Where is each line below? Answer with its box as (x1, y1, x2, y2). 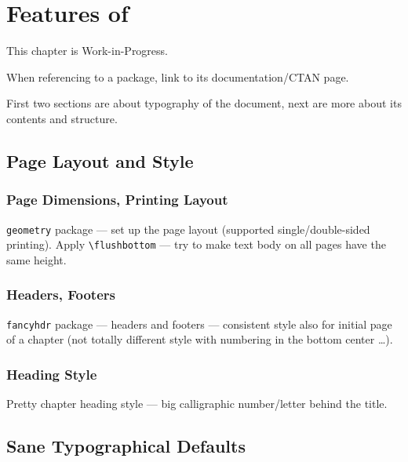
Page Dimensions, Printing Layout (6, 190, 228, 209)
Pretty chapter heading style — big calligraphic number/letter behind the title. (6, 395, 388, 412)
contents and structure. (6, 110, 118, 126)
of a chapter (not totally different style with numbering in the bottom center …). (6, 331, 393, 347)
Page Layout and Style (6, 148, 194, 173)
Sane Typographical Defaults (6, 434, 246, 458)
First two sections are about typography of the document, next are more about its (6, 95, 402, 111)
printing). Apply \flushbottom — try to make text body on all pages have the (6, 236, 386, 253)
